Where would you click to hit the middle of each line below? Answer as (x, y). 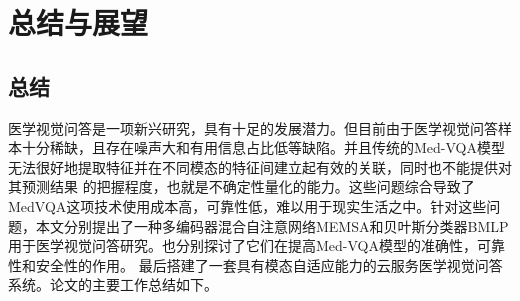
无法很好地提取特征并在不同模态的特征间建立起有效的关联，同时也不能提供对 (260, 166)
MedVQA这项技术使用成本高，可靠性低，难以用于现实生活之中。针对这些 (247, 205)
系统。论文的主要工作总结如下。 (113, 284)
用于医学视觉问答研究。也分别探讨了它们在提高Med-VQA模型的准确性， (242, 245)
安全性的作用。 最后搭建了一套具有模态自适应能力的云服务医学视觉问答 (269, 264)
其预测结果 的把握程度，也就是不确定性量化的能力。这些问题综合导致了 (241, 186)
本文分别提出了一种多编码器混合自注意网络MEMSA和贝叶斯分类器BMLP (272, 225)
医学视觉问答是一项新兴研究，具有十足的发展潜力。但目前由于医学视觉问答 (253, 127)
